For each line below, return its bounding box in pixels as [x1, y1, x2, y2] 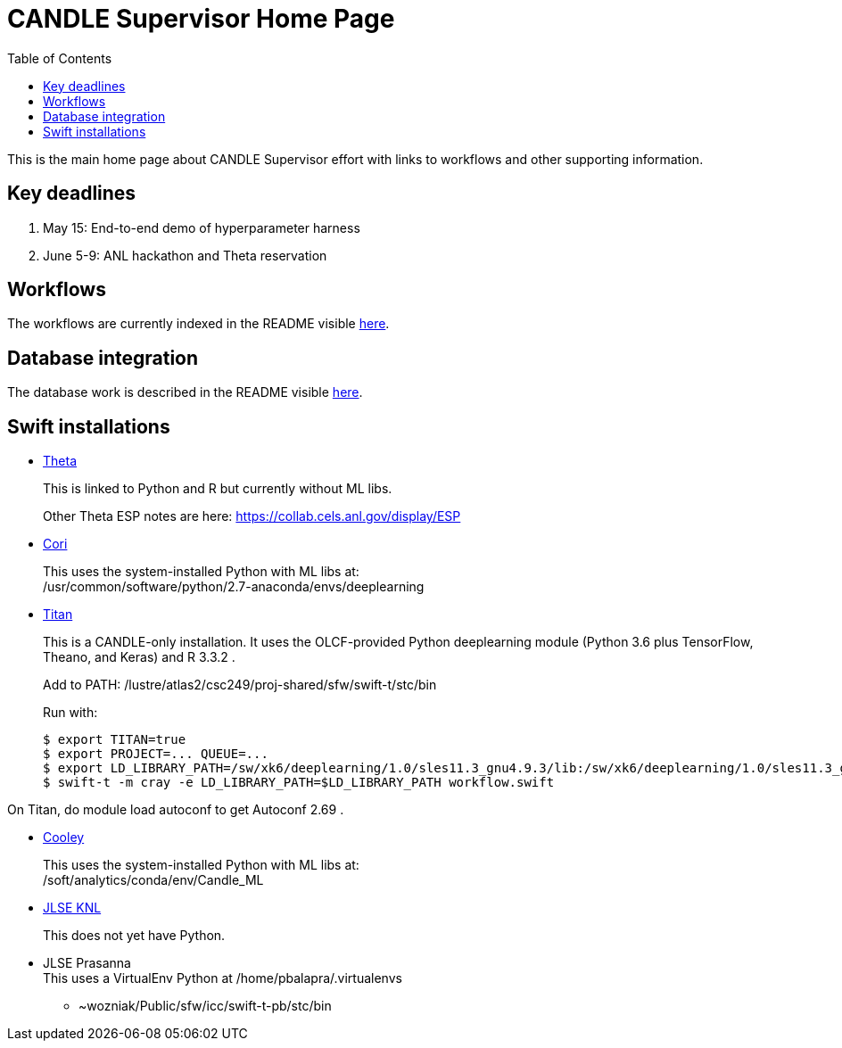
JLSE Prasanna [43, 955, 131, 971]
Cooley [43, 829, 85, 846]
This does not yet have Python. [43, 928, 226, 944]
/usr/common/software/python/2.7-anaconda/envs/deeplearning [43, 579, 425, 595]
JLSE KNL [43, 900, 102, 916]
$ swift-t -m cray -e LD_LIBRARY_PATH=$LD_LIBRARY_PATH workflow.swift [43, 775, 555, 790]
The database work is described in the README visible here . [7, 384, 363, 400]
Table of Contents [7, 50, 112, 66]
